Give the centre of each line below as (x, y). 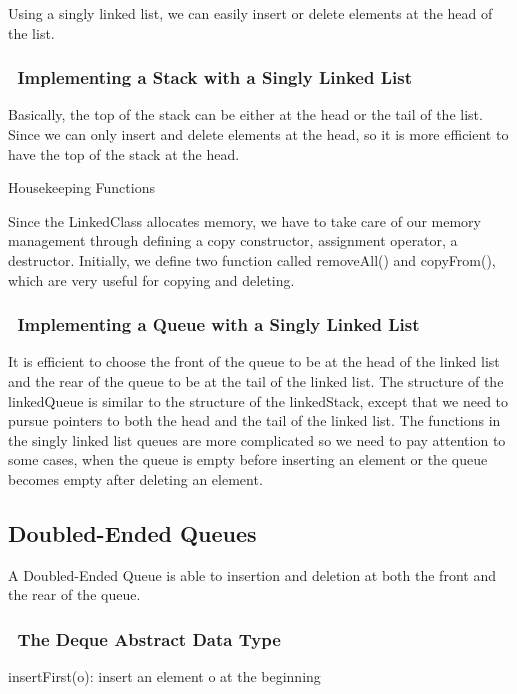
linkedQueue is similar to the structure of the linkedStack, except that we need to (258, 400)
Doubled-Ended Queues (132, 532)
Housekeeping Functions (81, 187)
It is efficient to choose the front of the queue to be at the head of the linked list (254, 361)
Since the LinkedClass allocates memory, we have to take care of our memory (245, 220)
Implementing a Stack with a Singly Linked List (214, 77)
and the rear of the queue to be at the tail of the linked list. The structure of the (256, 380)
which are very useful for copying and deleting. (151, 279)
